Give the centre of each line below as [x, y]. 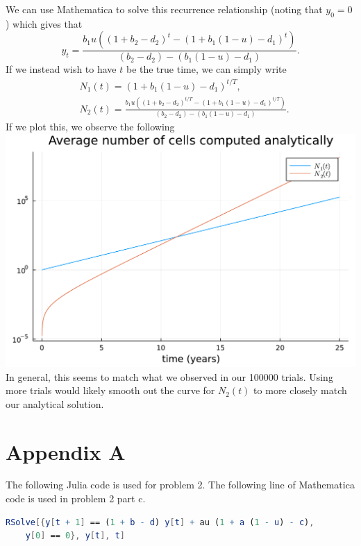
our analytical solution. [55, 403]
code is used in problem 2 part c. [76, 498]
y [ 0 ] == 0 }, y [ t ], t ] [75, 536]
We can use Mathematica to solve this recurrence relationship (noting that [164, 9]
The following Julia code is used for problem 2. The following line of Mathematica [180, 485]
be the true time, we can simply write [206, 69]
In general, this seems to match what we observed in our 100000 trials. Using [169, 376]
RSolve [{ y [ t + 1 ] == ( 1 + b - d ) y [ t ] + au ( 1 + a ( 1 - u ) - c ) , [160, 522]
